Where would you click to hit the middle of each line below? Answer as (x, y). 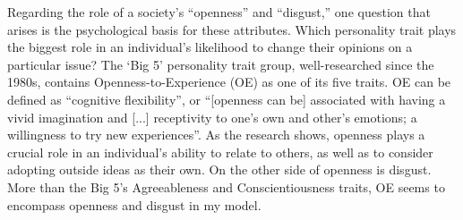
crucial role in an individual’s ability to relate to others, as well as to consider (220, 152)
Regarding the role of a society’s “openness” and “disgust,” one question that (219, 12)
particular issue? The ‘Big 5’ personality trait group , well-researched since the (221, 64)
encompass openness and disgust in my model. (134, 204)
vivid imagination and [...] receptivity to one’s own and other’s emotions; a (212, 117)
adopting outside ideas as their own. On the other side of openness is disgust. (219, 169)
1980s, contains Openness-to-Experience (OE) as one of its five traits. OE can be (229, 82)
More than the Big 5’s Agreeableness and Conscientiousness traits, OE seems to (226, 186)
